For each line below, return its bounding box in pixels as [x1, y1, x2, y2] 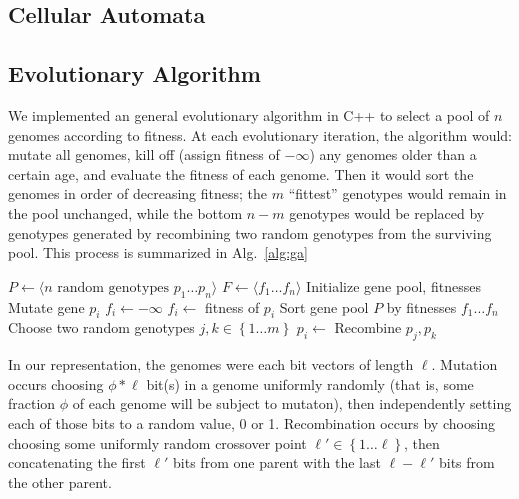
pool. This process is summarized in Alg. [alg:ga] [8, 242, 308, 263]
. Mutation [431, 354, 498, 375]
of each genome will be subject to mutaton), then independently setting [72, 393, 512, 414]
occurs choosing [8, 373, 104, 394]
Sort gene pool [279, 296, 369, 317]
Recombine [334, 317, 402, 338]
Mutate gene [8, 296, 85, 317]
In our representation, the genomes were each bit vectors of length [8, 354, 414, 375]
